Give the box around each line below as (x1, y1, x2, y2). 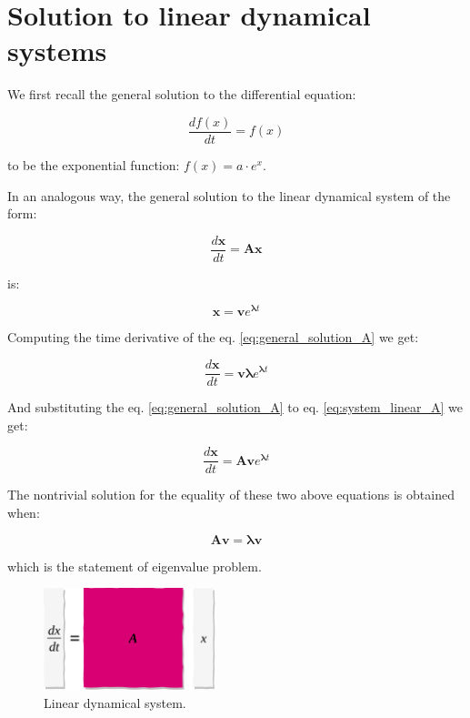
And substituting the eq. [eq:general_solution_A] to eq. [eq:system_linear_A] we (7, 398, 464, 417)
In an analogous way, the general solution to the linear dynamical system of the (7, 186, 451, 205)
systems (7, 32, 107, 69)
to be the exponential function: (7, 155, 180, 174)
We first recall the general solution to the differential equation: (7, 85, 356, 104)
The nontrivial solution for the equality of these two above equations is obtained (7, 485, 455, 504)
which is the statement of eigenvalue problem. (7, 556, 262, 575)
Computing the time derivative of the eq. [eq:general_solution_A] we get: (7, 328, 419, 347)
